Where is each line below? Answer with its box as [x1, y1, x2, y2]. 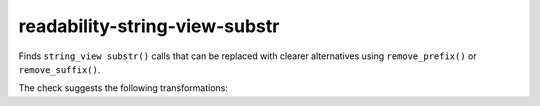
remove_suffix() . [18, 63, 101, 75]
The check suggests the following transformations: [18, 82, 229, 94]
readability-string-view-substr [18, 15, 280, 37]
